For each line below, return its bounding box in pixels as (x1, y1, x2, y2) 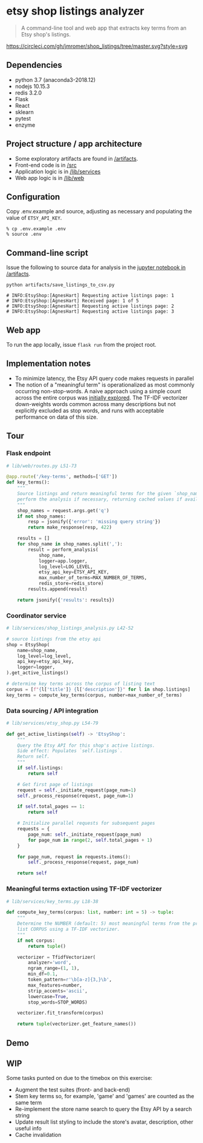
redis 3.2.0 (14, 89, 42, 96)
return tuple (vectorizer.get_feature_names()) (17, 1021, 137, 1027)
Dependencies (6, 60, 62, 70)
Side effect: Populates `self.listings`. (17, 748, 123, 754)
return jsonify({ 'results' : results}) (17, 597, 115, 603)
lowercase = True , (28, 993, 69, 999)
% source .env (6, 232, 42, 238)
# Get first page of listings (17, 781, 94, 787)
